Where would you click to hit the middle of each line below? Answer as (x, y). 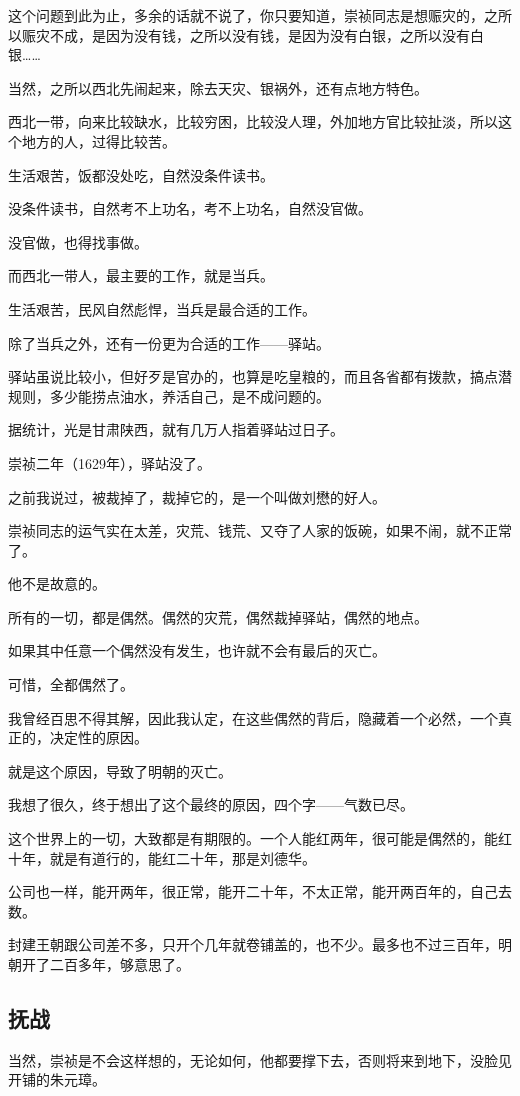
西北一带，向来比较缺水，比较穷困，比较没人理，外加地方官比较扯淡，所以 (253, 121)
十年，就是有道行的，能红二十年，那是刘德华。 (162, 857)
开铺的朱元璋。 (57, 1079)
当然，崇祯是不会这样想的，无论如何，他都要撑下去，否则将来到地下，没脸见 (260, 1059)
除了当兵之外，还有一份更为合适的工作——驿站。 (169, 342)
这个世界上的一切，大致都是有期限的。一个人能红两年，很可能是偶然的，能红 (260, 838)
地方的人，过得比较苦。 (98, 140)
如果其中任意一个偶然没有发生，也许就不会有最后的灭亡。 (197, 650)
